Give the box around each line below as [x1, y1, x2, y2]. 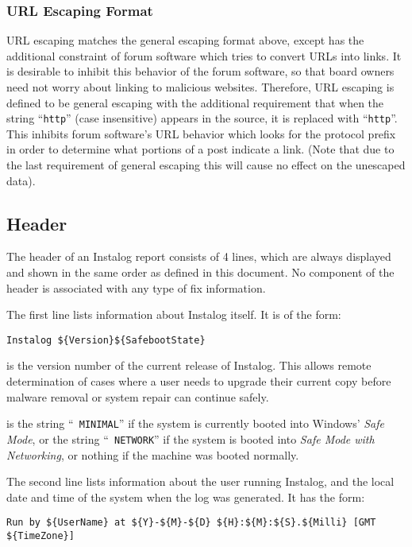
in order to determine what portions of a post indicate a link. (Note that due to [6, 141, 395, 157]
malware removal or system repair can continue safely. [6, 388, 269, 405]
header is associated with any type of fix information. [6, 279, 266, 296]
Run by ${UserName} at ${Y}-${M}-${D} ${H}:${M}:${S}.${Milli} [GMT [6, 517, 376, 529]
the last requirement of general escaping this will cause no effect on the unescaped [6, 157, 406, 173]
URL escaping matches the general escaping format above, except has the [6, 32, 364, 48]
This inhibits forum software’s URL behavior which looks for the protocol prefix [6, 125, 396, 142]
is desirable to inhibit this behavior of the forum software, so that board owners [6, 63, 395, 80]
